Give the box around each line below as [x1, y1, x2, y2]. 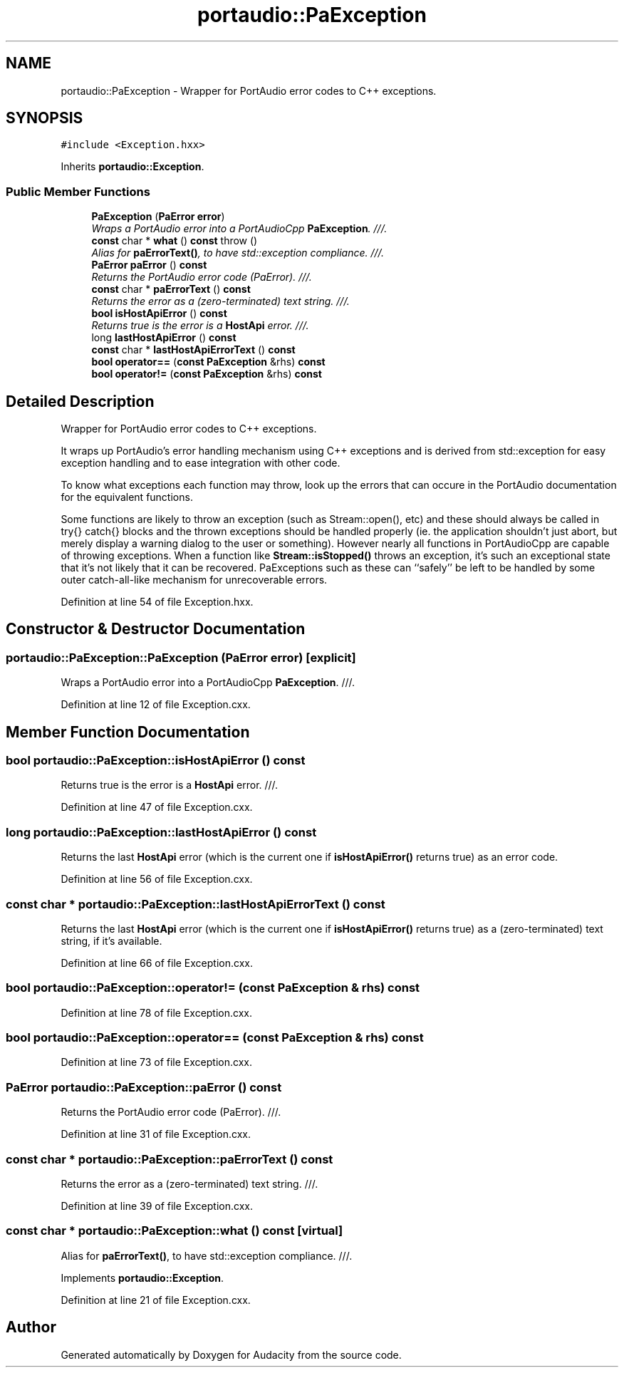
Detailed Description [6, 392, 155, 410]
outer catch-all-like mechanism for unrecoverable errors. [61, 574, 328, 586]
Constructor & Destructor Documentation [6, 620, 306, 638]
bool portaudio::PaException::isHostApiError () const [6, 753, 306, 768]
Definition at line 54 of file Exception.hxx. [61, 596, 254, 608]
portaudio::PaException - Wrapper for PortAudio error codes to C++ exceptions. [61, 84, 437, 97]
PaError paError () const [91, 259, 207, 271]
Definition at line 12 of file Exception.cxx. [61, 698, 251, 711]
